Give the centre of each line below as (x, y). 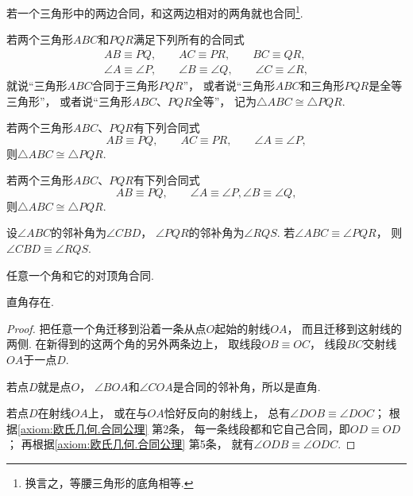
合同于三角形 (125, 85)
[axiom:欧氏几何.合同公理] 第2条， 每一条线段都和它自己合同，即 (184, 428)
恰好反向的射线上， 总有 (227, 413)
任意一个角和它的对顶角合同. (80, 275)
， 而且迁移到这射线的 (345, 328)
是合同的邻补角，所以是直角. (247, 386)
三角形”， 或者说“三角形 (69, 101)
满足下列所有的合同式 (189, 39)
